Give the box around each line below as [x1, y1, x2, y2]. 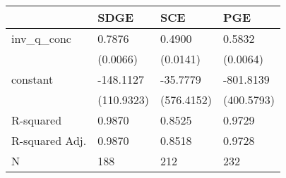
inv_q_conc [11, 30, 71, 46]
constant [11, 71, 54, 87]
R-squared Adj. [11, 132, 87, 148]
